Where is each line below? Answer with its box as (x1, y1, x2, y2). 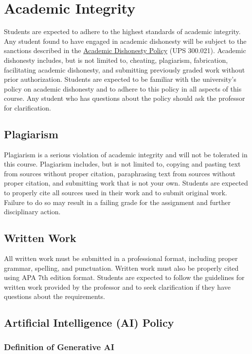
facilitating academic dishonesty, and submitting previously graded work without (4, 64, 245, 75)
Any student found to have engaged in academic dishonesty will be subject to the (4, 36, 247, 46)
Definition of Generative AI (4, 340, 114, 353)
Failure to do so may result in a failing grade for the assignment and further (4, 197, 231, 207)
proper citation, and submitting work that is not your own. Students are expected (4, 178, 248, 188)
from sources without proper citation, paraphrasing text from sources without (4, 168, 235, 178)
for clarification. (4, 102, 51, 112)
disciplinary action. (4, 206, 61, 217)
